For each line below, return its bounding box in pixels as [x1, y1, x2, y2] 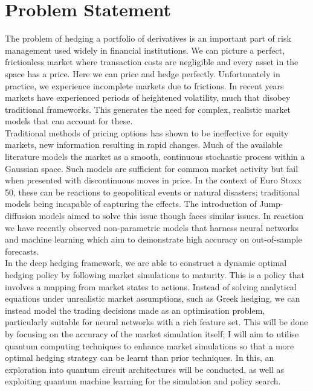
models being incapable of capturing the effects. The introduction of [5, 197, 257, 210]
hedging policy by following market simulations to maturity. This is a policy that [5, 269, 305, 281]
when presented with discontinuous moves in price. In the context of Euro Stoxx [5, 174, 302, 186]
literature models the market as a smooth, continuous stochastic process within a [5, 150, 305, 163]
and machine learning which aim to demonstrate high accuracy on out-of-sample [5, 233, 302, 246]
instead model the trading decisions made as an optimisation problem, [5, 304, 265, 316]
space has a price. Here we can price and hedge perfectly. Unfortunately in [5, 67, 280, 80]
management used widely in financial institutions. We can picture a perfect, [5, 43, 285, 56]
